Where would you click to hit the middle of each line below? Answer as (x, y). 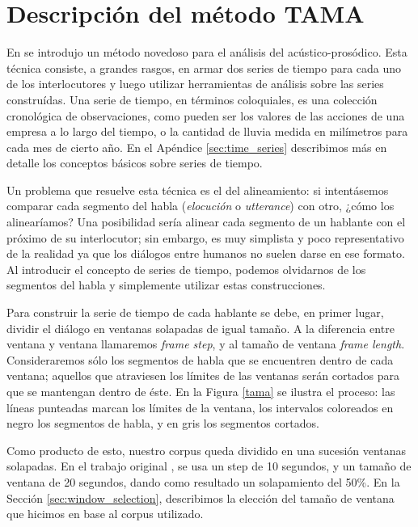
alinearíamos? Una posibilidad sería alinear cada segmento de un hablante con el (206, 222)
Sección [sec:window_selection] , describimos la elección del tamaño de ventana (201, 497)
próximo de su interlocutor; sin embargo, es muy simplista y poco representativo (205, 237)
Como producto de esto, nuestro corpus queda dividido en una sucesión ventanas (207, 450)
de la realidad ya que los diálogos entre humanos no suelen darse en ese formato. (206, 253)
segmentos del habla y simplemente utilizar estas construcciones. (166, 285)
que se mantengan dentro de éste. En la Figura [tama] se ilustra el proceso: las (201, 391)
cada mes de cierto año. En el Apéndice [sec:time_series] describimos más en (197, 147)
